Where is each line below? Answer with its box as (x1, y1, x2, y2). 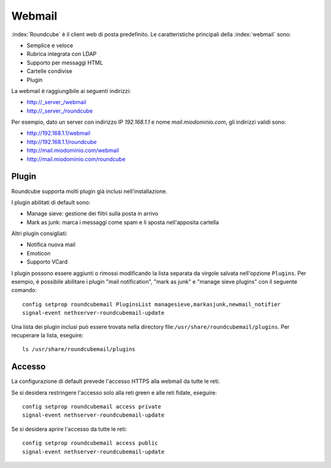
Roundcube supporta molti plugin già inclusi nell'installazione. (11, 187, 168, 195)
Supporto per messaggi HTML (26, 59, 104, 66)
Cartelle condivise (26, 67, 73, 75)
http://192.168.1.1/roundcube (26, 138, 97, 145)
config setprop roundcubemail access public (22, 440, 159, 447)
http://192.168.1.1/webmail (26, 129, 91, 137)
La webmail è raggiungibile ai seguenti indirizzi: (11, 87, 131, 94)
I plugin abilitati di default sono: (11, 198, 91, 206)
